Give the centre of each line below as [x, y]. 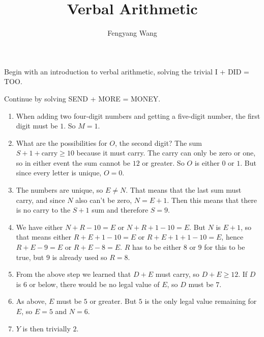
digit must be [37, 126]
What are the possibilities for [62, 142]
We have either [39, 227]
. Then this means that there [212, 200]
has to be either [157, 247]
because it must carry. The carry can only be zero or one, [166, 153]
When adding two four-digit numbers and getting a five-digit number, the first [138, 115]
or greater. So [163, 162]
